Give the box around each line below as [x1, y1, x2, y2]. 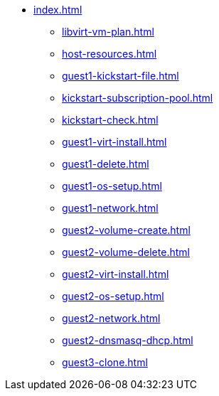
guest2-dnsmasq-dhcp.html [62, 334, 193, 346]
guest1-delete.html [62, 158, 149, 170]
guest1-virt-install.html [62, 136, 167, 148]
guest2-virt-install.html [62, 268, 169, 280]
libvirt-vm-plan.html [62, 26, 154, 38]
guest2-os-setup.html [62, 290, 164, 302]
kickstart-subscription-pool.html [62, 92, 213, 104]
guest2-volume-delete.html [62, 246, 190, 258]
